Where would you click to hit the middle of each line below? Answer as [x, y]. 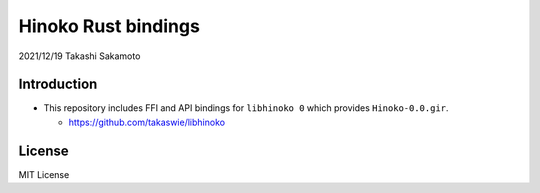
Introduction [58, 84]
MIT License [44, 174]
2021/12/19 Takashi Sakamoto [79, 56]
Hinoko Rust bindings [109, 26]
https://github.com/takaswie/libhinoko [146, 122]
